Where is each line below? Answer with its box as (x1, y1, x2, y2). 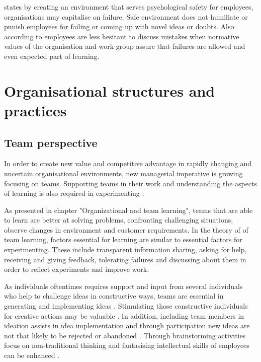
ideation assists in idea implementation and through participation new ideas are (4, 320, 250, 331)
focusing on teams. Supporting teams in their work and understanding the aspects (4, 178, 257, 188)
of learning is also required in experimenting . (4, 188, 144, 198)
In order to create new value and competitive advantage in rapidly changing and (4, 158, 252, 169)
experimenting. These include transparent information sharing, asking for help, (4, 244, 247, 255)
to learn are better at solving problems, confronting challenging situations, (4, 214, 233, 225)
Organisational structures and (4, 80, 215, 101)
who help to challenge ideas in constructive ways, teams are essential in (4, 291, 224, 301)
